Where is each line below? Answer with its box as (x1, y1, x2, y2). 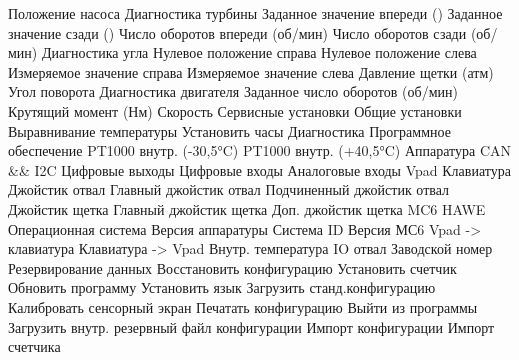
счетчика (8, 336, 61, 357)
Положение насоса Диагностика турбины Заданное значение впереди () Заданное (8, 3, 503, 23)
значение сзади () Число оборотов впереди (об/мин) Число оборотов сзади (8, 22, 467, 43)
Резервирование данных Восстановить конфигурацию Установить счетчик (8, 257, 457, 278)
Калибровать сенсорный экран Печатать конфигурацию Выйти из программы (8, 296, 478, 317)
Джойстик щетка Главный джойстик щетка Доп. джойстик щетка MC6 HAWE (8, 198, 486, 219)
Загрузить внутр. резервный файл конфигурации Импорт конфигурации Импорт (8, 316, 495, 337)
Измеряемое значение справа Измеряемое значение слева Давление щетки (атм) (8, 61, 494, 82)
